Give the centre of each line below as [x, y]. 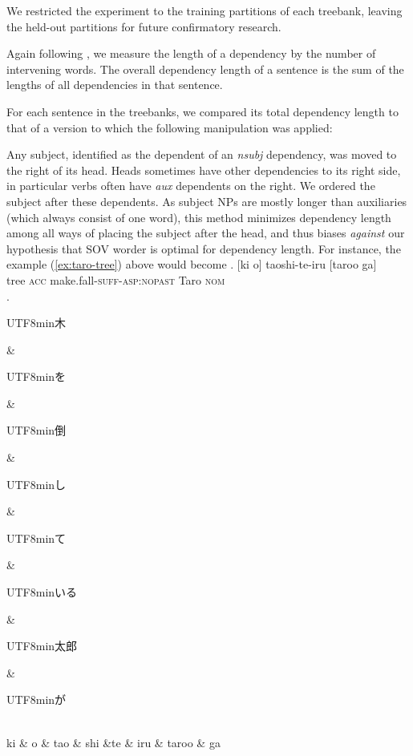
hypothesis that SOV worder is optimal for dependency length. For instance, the [204, 248]
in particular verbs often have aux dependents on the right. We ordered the [191, 186]
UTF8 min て [36, 538]
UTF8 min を [36, 376]
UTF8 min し [36, 484]
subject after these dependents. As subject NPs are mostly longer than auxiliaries [207, 201]
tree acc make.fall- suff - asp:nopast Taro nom [116, 279]
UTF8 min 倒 [36, 430]
